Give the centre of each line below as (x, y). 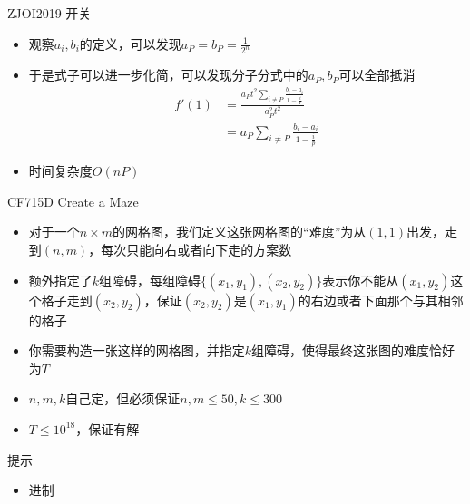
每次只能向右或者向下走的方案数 (196, 249)
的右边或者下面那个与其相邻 (381, 300)
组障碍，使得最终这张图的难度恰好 (353, 350)
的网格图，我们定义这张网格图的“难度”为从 (240, 232)
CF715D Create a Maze (73, 201)
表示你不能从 (361, 280)
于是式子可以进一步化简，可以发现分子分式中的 (168, 75)
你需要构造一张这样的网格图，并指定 (137, 350)
